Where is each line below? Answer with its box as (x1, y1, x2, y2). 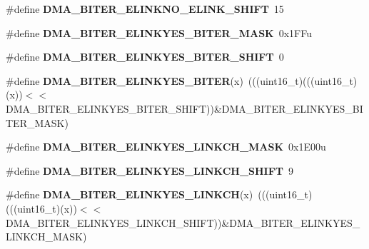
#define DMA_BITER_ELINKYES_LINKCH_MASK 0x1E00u (6, 139, 326, 154)
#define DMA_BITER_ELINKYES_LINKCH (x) (6, 187, 253, 202)
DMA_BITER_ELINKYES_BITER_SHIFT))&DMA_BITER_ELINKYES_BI (6, 101, 363, 116)
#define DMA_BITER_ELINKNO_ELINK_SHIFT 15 (6, 1, 284, 16)
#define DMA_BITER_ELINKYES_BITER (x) (6, 73, 243, 88)
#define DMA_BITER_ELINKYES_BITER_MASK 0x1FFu (6, 25, 313, 40)
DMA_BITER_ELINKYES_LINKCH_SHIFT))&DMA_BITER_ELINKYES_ (6, 215, 360, 230)
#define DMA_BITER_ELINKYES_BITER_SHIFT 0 (6, 49, 284, 64)
